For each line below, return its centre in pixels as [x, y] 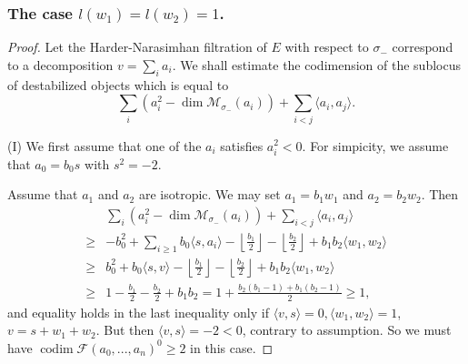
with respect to [327, 47]
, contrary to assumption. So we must [347, 330]
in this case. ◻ [232, 347]
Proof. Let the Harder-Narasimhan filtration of [137, 47]
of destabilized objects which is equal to [118, 84]
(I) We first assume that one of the [105, 145]
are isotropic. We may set [209, 194]
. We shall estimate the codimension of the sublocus [316, 64]
